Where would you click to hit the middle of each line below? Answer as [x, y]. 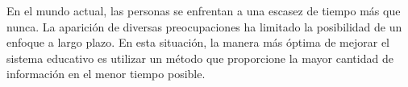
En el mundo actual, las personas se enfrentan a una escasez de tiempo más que [204, 10]
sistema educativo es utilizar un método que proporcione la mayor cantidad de [200, 58]
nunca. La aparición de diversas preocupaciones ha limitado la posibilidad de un [204, 26]
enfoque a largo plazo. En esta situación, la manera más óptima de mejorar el [198, 42]
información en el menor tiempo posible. [106, 74]
